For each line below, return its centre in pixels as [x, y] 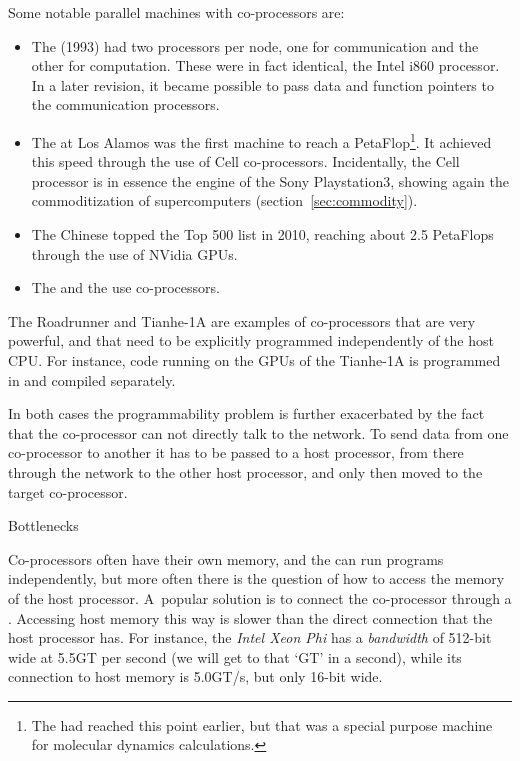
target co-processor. [68, 491]
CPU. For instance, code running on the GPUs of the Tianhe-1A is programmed [254, 359]
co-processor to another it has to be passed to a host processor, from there [236, 452]
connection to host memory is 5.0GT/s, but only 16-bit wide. [195, 676]
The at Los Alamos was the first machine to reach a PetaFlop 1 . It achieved [261, 140]
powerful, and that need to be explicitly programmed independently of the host [251, 340]
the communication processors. [125, 104]
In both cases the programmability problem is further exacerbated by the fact [246, 413]
